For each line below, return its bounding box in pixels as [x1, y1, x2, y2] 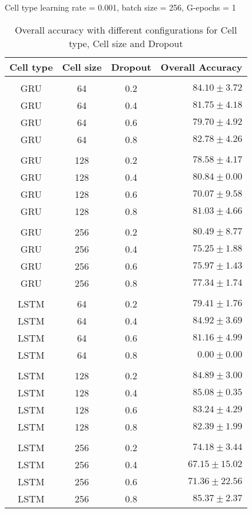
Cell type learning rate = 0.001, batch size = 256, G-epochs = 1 [5, 1, 236, 13]
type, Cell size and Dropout [68, 36, 183, 50]
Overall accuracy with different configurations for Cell [15, 22, 237, 37]
